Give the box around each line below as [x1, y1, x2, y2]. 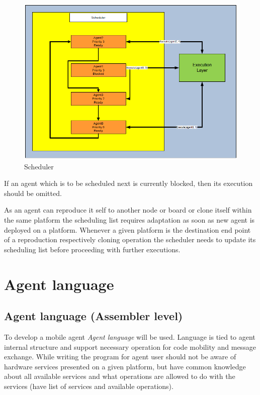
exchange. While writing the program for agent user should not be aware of [4, 351, 236, 362]
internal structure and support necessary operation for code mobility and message [4, 341, 256, 352]
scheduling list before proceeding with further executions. [4, 244, 181, 254]
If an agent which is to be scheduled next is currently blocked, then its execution [4, 178, 253, 188]
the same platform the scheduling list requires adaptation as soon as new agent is [4, 214, 255, 225]
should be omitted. [4, 187, 62, 198]
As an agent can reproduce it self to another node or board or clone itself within [4, 205, 252, 215]
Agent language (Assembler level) [4, 308, 183, 324]
